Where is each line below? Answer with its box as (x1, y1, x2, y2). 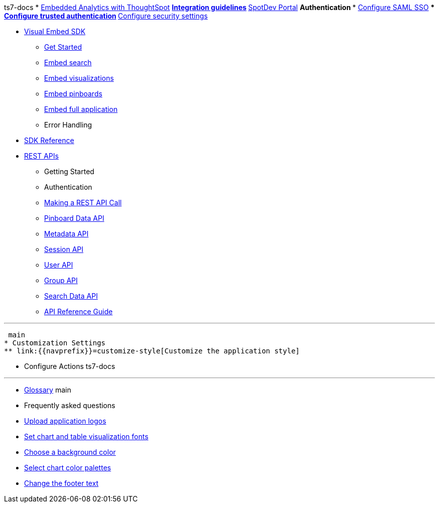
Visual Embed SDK (24, 27, 86, 36)
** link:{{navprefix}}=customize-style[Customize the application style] (4, 347, 300, 355)
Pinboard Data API (44, 214, 104, 222)
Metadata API (44, 229, 89, 238)
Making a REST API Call (44, 198, 122, 207)
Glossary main (24, 386, 71, 394)
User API (44, 261, 73, 269)
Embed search (44, 58, 92, 67)
